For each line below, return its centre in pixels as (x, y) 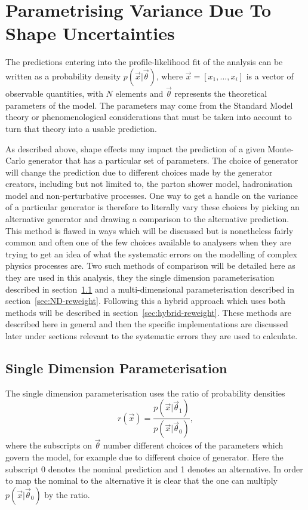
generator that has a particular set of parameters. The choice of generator (163, 160)
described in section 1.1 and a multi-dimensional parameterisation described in (150, 289)
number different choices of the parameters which (193, 445)
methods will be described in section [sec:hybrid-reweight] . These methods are (148, 312)
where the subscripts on (49, 445)
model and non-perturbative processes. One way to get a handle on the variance (152, 195)
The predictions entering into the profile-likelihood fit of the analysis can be (144, 62)
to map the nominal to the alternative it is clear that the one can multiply (141, 480)
